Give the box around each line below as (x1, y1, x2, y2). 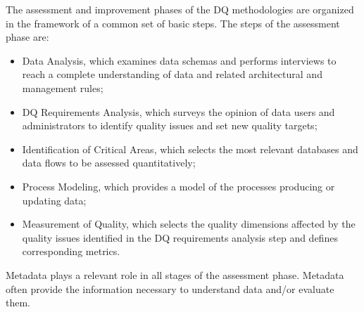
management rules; (22, 80, 103, 95)
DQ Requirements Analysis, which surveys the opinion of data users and (22, 104, 335, 119)
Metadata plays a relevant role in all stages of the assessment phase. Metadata (6, 267, 344, 282)
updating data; (22, 193, 87, 207)
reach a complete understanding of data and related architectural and (22, 67, 322, 82)
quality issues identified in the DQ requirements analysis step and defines (22, 230, 338, 245)
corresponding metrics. (22, 244, 120, 259)
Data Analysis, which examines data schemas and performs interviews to (22, 53, 337, 67)
